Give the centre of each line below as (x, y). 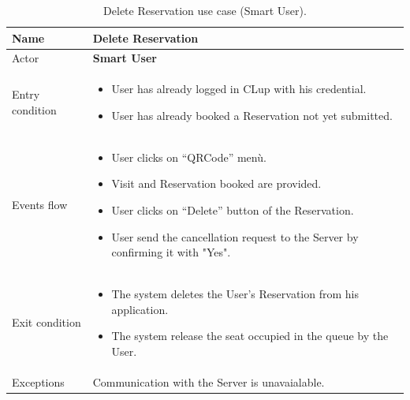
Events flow (40, 204)
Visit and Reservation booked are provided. (216, 183)
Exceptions (38, 381)
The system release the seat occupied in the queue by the (250, 336)
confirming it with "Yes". (171, 252)
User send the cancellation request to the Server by (235, 236)
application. (140, 309)
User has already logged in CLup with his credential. (239, 89)
